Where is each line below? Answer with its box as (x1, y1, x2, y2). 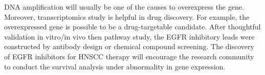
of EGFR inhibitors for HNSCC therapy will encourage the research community (4, 51, 254, 61)
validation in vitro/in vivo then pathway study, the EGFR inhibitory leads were (4, 31, 255, 42)
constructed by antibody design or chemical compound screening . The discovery (4, 41, 254, 52)
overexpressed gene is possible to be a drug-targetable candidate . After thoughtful (4, 21, 261, 32)
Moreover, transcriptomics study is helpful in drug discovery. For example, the (4, 11, 250, 22)
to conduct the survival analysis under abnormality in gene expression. (4, 61, 226, 71)
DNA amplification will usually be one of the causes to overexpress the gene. (4, 2, 244, 12)
